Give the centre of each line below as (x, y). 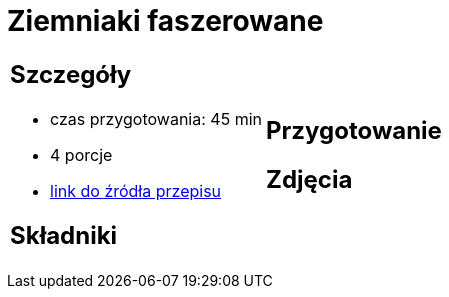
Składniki (64, 235)
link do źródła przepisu (136, 190)
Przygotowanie (353, 130)
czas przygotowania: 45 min (156, 118)
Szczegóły (71, 74)
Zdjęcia (309, 179)
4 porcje (81, 154)
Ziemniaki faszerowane (165, 21)
